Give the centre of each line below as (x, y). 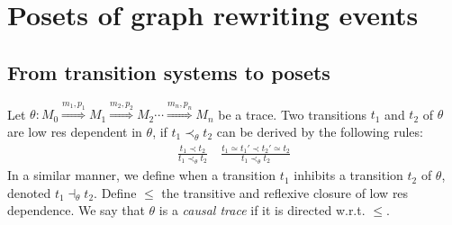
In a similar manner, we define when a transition (142, 175)
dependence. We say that (76, 210)
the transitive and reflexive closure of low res (285, 192)
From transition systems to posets (169, 72)
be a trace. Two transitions (293, 114)
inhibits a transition (348, 175)
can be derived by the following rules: (320, 131)
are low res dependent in (75, 131)
